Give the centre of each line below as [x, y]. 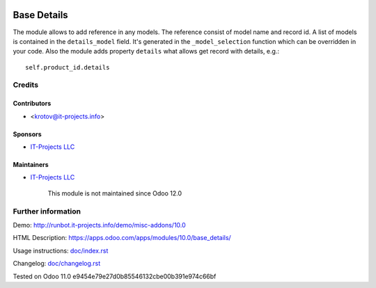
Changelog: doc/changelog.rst [57, 264]
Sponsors [27, 134]
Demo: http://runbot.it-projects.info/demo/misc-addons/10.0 [99, 225]
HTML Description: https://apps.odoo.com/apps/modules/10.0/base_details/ [122, 238]
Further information [47, 211]
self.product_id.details [68, 67]
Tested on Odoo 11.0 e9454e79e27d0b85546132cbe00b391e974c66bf [115, 276]
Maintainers [31, 165]
